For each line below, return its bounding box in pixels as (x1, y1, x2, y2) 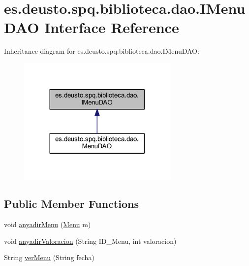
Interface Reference (44, 17, 179, 37)
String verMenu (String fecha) (4, 252, 94, 263)
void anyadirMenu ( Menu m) (4, 219, 91, 229)
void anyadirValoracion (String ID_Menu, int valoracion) (4, 235, 177, 246)
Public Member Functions (4, 196, 139, 211)
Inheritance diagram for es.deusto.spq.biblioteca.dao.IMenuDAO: (4, 46, 199, 56)
